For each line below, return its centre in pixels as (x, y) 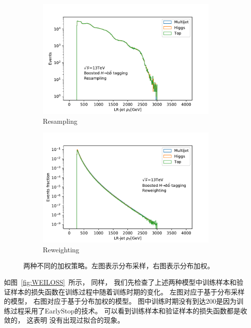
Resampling (60, 121)
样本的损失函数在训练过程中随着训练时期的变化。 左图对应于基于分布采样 (127, 291)
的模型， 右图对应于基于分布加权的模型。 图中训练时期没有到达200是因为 (120, 301)
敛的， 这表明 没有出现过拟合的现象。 (64, 320)
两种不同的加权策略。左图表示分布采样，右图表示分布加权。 (119, 266)
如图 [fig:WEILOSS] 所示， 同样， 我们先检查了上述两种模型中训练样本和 (120, 282)
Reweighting (61, 249)
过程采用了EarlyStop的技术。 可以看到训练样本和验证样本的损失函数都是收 (129, 310)
